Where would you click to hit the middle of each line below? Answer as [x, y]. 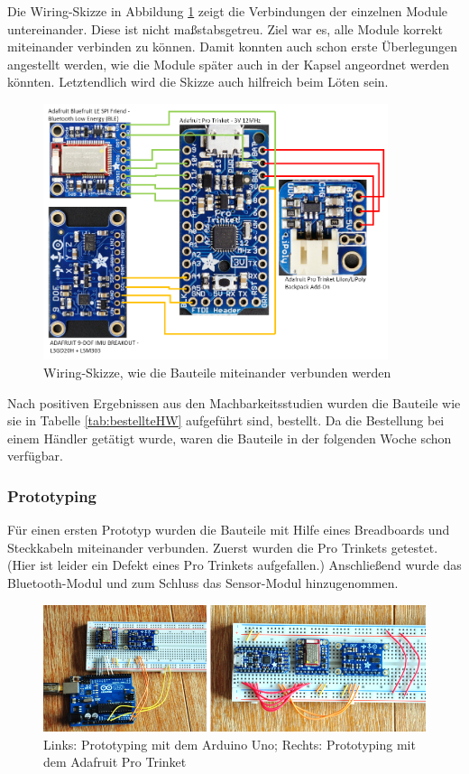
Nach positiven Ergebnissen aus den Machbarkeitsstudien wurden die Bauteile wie [234, 402]
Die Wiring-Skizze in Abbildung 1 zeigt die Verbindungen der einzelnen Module [228, 11]
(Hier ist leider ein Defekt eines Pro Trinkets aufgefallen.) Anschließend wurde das [234, 565]
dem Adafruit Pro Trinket [115, 762]
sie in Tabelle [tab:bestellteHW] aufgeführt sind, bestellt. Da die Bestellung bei [226, 420]
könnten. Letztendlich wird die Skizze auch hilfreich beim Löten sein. [198, 82]
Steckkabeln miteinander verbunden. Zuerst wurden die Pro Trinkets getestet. [223, 547]
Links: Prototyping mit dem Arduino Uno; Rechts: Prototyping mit [230, 744]
